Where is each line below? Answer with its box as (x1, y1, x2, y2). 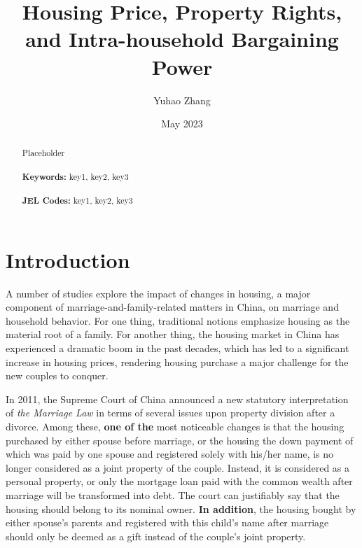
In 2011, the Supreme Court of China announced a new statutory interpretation (6, 391, 349, 406)
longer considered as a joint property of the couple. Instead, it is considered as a (6, 460, 350, 475)
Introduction (6, 245, 130, 274)
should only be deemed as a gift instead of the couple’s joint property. (6, 528, 306, 543)
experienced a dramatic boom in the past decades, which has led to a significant (6, 341, 349, 356)
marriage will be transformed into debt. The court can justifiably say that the (6, 488, 340, 503)
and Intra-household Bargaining (25, 24, 339, 53)
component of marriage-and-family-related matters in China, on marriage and (6, 300, 339, 314)
